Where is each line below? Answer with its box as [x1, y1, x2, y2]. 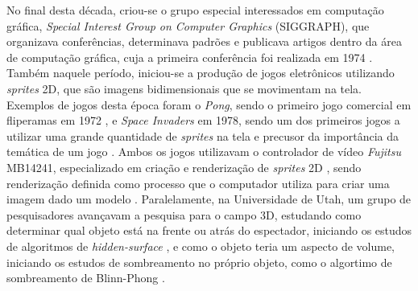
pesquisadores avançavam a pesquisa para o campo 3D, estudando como [6, 206, 362, 223]
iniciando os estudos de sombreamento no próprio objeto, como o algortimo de [6, 253, 392, 270]
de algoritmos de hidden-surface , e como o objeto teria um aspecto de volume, [6, 237, 395, 254]
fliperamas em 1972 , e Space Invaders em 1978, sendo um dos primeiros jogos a [6, 112, 400, 129]
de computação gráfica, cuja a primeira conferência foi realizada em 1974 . [6, 48, 373, 65]
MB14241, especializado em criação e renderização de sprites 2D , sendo [6, 158, 362, 175]
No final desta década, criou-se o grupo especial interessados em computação [6, 2, 384, 18]
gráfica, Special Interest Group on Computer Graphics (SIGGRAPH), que [6, 17, 370, 34]
